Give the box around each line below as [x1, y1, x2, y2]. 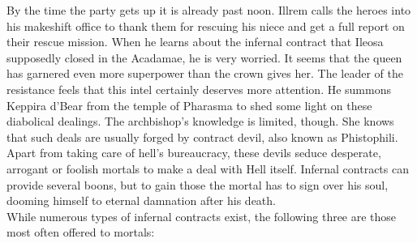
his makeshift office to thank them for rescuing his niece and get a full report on [6, 17, 405, 34]
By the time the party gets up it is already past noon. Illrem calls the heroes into [6, 2, 411, 18]
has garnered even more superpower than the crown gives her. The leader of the [6, 65, 403, 82]
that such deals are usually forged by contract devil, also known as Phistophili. [6, 128, 398, 145]
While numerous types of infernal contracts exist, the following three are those [6, 207, 397, 224]
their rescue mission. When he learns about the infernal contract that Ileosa [6, 33, 384, 50]
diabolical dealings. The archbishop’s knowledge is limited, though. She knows [6, 113, 394, 130]
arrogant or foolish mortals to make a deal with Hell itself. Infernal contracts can [6, 160, 409, 177]
